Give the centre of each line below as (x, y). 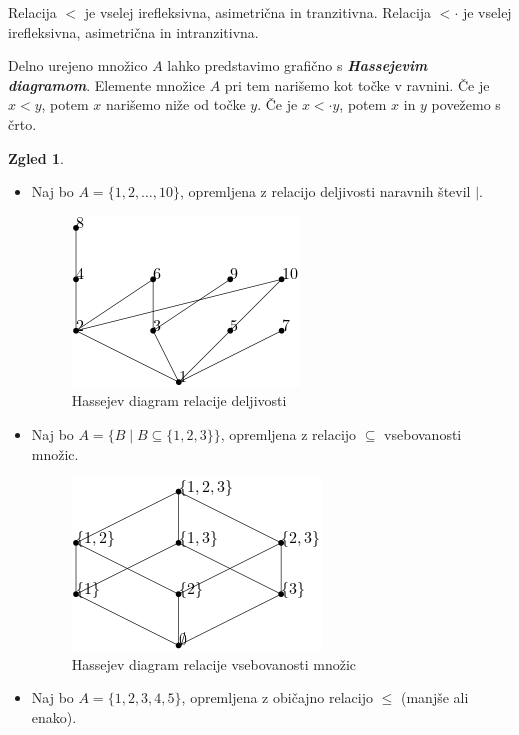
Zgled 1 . (36, 157)
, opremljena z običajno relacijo (277, 697)
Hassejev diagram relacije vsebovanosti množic (214, 663)
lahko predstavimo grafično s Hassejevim (297, 65)
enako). (54, 716)
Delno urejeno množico (78, 65)
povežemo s (466, 104)
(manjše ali (434, 697)
